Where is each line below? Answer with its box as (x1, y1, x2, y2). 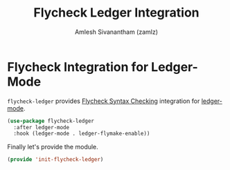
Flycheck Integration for (7, 59, 149, 75)
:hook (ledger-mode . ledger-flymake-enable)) (13, 130, 150, 138)
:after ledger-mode (13, 124, 70, 131)
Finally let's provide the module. (7, 143, 98, 151)
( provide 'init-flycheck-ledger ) (7, 156, 104, 163)
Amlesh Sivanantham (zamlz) (75, 28, 158, 36)
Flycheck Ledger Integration (33, 5, 200, 21)
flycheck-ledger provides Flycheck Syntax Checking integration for (7, 97, 200, 105)
